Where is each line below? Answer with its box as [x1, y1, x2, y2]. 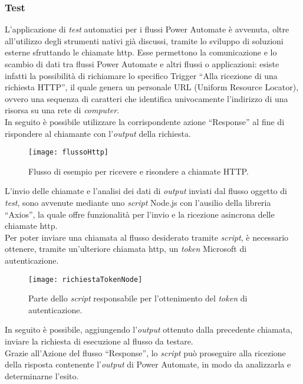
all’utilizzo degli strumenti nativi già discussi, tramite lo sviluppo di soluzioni [5, 34, 284, 47]
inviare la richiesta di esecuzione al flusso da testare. [5, 335, 193, 347]
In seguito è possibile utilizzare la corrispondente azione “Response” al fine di [5, 115, 285, 127]
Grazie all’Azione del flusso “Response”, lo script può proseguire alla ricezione [5, 346, 286, 359]
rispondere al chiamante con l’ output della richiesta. [5, 127, 191, 139]
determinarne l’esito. [5, 369, 79, 382]
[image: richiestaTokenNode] [28, 275, 143, 284]
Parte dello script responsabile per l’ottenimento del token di [28, 292, 248, 304]
